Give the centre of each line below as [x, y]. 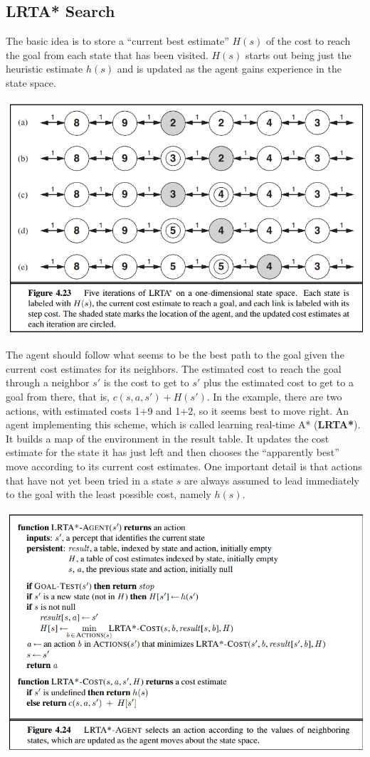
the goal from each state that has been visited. [107, 54]
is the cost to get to [146, 382]
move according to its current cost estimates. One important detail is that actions [184, 466]
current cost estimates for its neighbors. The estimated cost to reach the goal [174, 368]
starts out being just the [298, 54]
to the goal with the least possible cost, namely [109, 494]
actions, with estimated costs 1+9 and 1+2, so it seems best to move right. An [178, 410]
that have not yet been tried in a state [89, 480]
